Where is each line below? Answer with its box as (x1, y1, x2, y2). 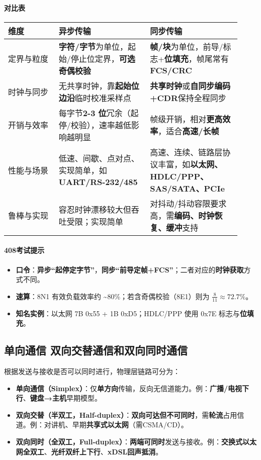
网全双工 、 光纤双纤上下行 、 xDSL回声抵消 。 (16, 446, 163, 456)
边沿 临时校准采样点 (58, 91, 131, 104)
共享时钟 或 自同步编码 (150, 79, 231, 91)
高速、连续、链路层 (150, 146, 223, 158)
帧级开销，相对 (150, 113, 207, 125)
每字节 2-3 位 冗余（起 (58, 107, 139, 119)
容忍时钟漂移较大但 (58, 203, 131, 215)
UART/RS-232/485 (58, 176, 138, 188)
